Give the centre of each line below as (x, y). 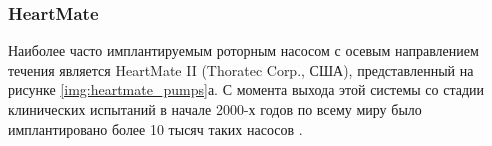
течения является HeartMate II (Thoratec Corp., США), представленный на (241, 69)
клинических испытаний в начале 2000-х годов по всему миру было (215, 109)
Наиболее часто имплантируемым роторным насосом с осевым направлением (243, 50)
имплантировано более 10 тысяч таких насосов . (155, 128)
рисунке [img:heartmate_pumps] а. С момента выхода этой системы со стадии (246, 89)
